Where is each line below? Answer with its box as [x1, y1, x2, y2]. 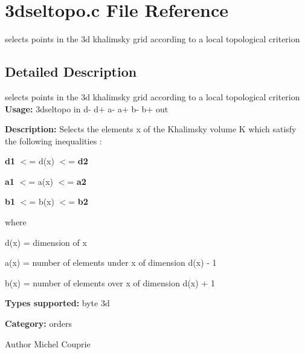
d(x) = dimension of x [5, 236, 87, 248]
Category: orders [5, 317, 72, 330]
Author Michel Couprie [5, 337, 91, 350]
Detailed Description [5, 62, 137, 81]
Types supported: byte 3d [5, 297, 110, 309]
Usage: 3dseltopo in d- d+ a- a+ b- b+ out [5, 102, 169, 115]
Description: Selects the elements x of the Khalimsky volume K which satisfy [5, 123, 297, 135]
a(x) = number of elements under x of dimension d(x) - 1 [5, 256, 217, 269]
